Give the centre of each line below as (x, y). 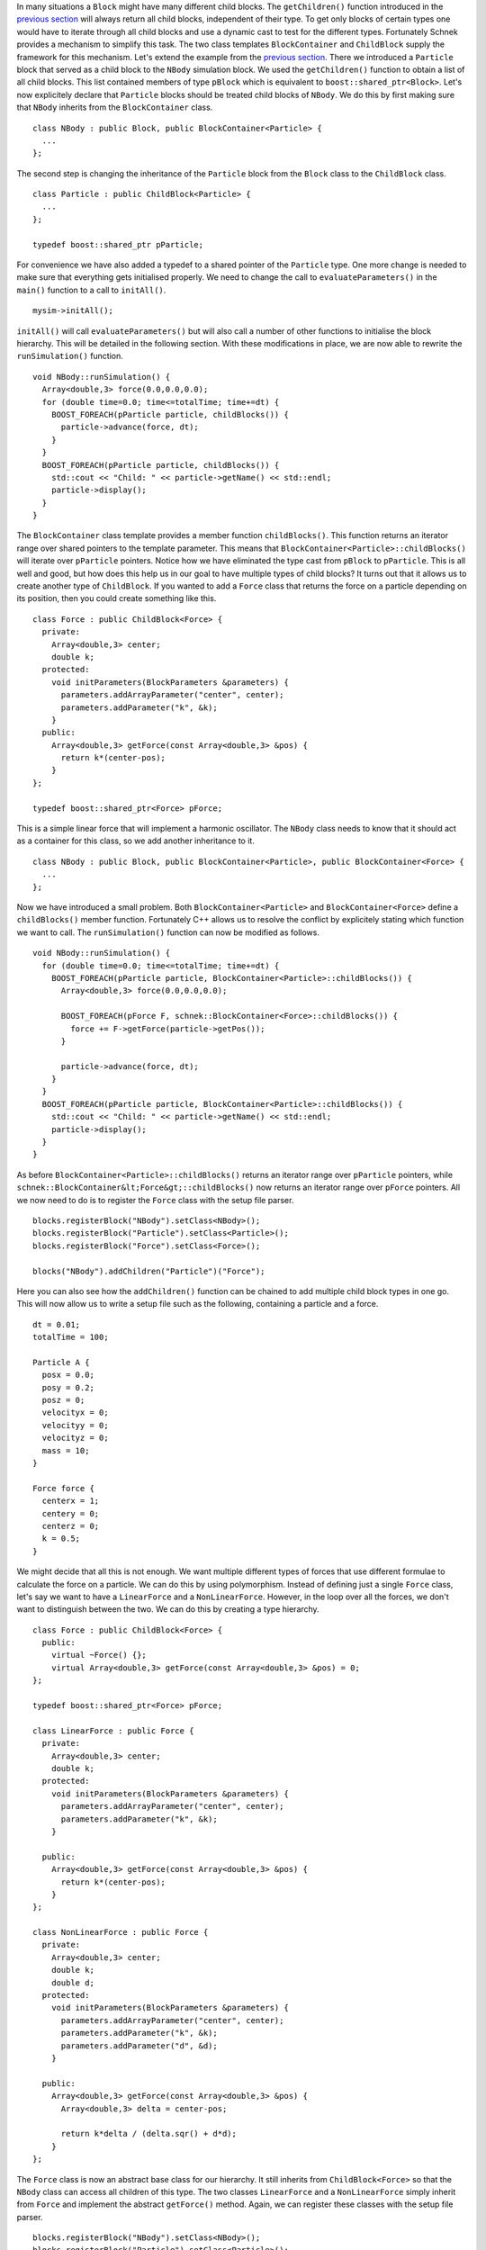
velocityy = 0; (75, 1425)
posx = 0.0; (68, 1375)
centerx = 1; (71, 1501)
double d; (72, 1983)
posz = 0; (63, 1400)
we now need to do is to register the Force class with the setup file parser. (155, 1200)
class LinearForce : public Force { (113, 1731)
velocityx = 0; (75, 1413)
